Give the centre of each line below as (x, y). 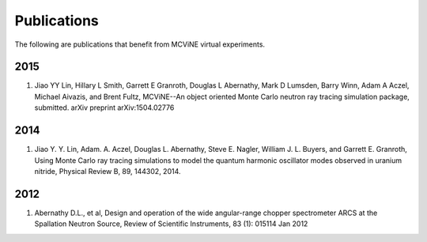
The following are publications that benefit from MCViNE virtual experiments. (140, 44)
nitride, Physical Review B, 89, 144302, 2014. (108, 171)
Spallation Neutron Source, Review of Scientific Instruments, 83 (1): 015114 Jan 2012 (171, 224)
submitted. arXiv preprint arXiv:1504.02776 (104, 108)
